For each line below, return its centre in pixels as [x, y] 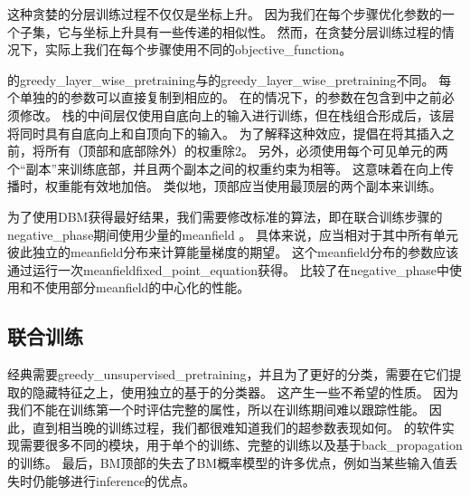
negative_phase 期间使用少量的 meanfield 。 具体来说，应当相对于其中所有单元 [233, 234]
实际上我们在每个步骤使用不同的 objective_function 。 [198, 49]
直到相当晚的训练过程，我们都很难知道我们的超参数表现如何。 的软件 [237, 427]
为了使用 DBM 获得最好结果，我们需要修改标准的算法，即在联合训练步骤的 [225, 216]
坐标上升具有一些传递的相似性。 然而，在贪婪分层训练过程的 [262, 31]
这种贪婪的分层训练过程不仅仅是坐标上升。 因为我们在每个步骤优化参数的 [225, 14]
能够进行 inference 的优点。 [120, 480]
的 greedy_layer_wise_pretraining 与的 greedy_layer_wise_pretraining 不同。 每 [230, 79]
